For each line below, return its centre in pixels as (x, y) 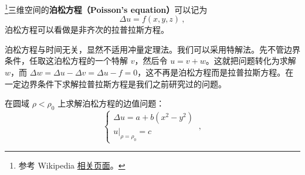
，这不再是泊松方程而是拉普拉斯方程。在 (216, 72)
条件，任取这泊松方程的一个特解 (66, 61)
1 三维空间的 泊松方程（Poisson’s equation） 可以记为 (106, 8)
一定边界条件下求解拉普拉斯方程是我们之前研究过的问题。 (116, 83)
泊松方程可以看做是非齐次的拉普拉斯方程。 (87, 30)
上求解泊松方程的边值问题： (111, 103)
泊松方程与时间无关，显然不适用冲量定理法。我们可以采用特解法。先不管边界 (152, 49)
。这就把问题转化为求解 (251, 61)
